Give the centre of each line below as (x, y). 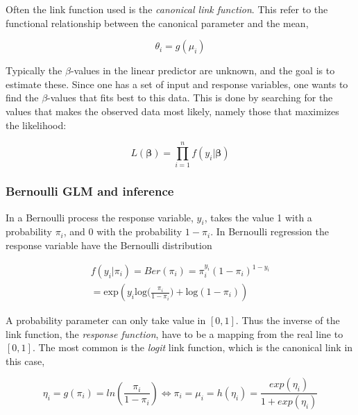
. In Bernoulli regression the (270, 231)
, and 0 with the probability (123, 231)
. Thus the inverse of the (288, 320)
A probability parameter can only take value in (106, 320)
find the (22, 98)
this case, (25, 361)
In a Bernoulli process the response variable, (100, 217)
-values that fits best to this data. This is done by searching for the (190, 98)
